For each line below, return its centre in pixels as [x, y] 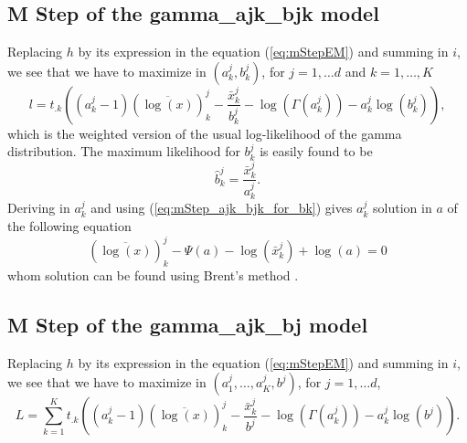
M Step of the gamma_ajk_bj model [188, 324]
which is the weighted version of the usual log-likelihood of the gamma [205, 133]
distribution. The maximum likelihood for [124, 151]
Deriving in [39, 208]
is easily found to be [316, 151]
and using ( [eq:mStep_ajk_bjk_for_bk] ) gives [222, 208]
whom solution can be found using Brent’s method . [153, 274]
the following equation [69, 225]
